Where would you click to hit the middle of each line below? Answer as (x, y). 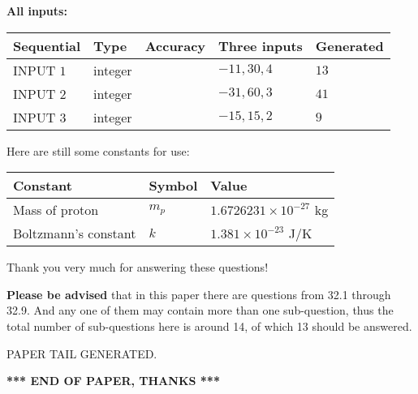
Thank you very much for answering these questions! (138, 267)
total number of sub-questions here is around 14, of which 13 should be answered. (209, 325)
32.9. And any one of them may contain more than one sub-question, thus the (200, 310)
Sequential (47, 45)
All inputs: (37, 11)
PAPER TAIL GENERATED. (82, 353)
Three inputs (261, 45)
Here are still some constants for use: (98, 150)
